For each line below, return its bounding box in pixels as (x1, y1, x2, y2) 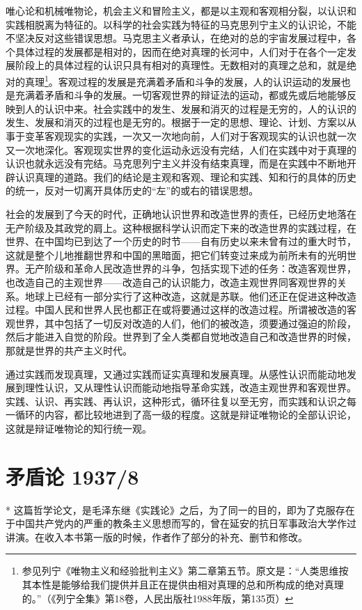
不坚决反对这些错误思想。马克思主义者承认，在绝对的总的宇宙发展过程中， (6, 31, 347, 45)
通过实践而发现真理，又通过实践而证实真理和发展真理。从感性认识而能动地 (6, 366, 347, 381)
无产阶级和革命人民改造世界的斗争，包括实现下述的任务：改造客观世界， (24, 261, 356, 276)
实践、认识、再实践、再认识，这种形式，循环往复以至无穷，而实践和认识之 (6, 393, 347, 408)
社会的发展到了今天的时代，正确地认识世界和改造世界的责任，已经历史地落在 (6, 206, 356, 221)
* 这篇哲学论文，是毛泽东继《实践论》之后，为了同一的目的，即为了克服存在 (6, 502, 355, 517)
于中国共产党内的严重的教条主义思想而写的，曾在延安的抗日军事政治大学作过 (6, 516, 356, 531)
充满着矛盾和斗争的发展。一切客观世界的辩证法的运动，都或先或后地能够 (15, 88, 347, 102)
